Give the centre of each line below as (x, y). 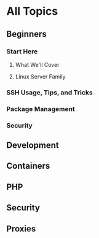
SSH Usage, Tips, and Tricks (50, 92)
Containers (28, 166)
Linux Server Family (40, 76)
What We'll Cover (37, 64)
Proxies (21, 228)
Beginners (27, 34)
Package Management (41, 109)
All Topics (32, 11)
